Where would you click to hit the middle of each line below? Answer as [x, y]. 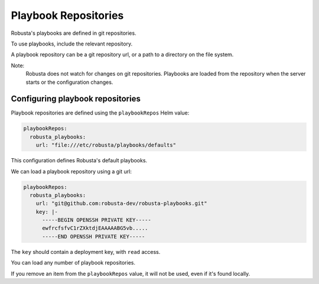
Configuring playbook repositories [76, 99]
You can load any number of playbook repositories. [73, 263]
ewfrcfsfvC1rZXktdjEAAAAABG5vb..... [95, 228]
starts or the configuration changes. [69, 82]
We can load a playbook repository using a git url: [71, 171]
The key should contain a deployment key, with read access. [86, 252]
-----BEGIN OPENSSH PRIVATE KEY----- [97, 220]
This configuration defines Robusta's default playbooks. [79, 161]
